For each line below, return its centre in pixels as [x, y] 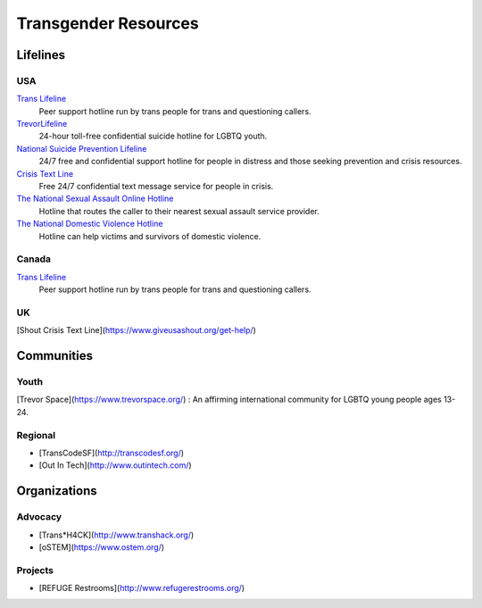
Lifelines [41, 55]
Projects [35, 570]
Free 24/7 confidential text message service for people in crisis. [156, 187]
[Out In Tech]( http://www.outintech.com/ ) [115, 465]
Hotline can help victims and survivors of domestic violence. [150, 236]
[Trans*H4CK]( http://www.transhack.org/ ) [116, 535]
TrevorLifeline [42, 124]
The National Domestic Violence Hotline [90, 224]
